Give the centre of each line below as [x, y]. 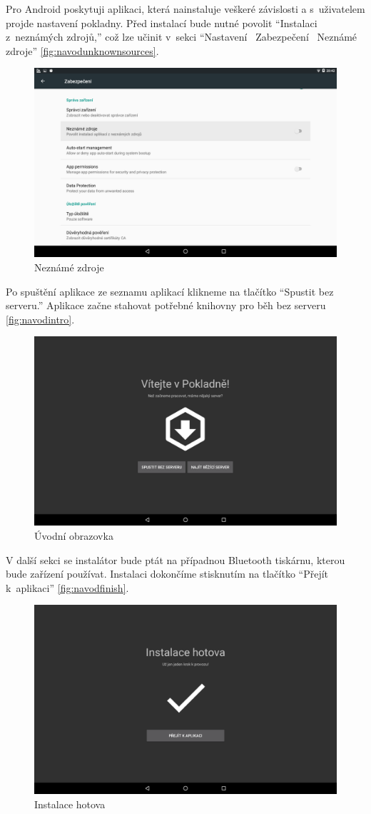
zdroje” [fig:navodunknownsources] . [82, 50]
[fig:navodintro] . [40, 319]
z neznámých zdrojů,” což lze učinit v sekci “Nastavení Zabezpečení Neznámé [182, 37]
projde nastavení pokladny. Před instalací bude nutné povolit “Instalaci [162, 22]
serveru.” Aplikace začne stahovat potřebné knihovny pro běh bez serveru [166, 305]
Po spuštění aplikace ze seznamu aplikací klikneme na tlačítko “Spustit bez [170, 291]
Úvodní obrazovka [74, 535]
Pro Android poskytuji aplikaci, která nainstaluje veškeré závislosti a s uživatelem [185, 9]
